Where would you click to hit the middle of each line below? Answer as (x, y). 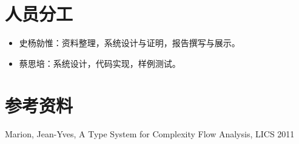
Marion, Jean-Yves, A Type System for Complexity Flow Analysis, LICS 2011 (150, 134)
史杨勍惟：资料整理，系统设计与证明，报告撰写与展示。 (129, 43)
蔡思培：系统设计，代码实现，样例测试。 (100, 63)
